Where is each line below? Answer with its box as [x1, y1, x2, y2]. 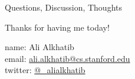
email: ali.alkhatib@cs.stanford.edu [5, 52, 130, 64]
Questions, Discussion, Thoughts [5, 1, 122, 13]
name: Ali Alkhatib [5, 41, 74, 53]
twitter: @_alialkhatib [5, 64, 85, 76]
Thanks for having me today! [5, 21, 110, 33]
